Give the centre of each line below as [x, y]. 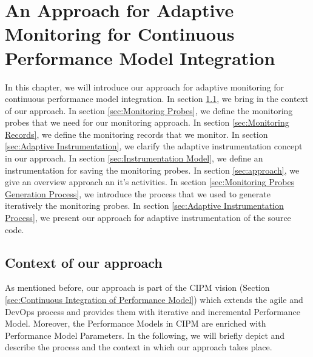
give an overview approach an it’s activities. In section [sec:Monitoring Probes [150, 182]
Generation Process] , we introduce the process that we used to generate [138, 193]
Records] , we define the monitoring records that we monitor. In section [136, 134]
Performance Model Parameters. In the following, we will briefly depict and [145, 335]
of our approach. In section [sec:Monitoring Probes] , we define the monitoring [149, 110]
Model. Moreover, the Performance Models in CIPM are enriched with [136, 323]
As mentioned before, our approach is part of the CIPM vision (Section [137, 287]
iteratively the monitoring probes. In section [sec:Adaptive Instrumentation [144, 206]
